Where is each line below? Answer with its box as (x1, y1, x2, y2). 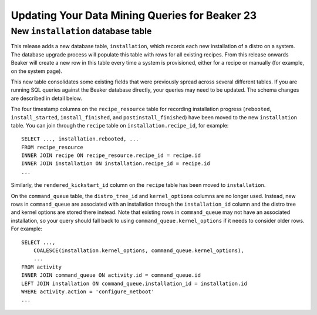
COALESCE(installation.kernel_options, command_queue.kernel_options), (33, 247, 244, 254)
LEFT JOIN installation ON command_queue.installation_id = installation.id (21, 280, 248, 287)
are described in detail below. (11, 95, 82, 102)
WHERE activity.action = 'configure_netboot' (21, 288, 155, 295)
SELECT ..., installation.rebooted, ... (21, 136, 139, 142)
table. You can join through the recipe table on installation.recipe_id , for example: (11, 122, 229, 129)
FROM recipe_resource (21, 144, 83, 150)
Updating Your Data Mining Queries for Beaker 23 (11, 9, 257, 22)
